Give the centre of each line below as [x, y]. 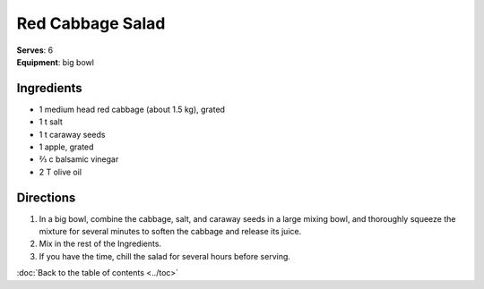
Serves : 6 [35, 50]
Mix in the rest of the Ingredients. [100, 244]
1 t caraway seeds [72, 134]
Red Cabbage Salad [91, 23]
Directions [46, 197]
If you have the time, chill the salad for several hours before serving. [165, 256]
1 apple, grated [66, 147]
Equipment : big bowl [55, 62]
